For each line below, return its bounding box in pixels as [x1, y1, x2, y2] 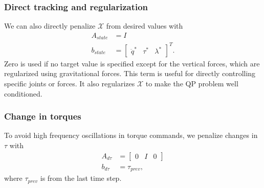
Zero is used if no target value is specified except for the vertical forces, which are [4, 58, 260, 68]
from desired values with [106, 20, 183, 31]
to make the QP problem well [145, 78, 238, 89]
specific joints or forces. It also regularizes [4, 78, 135, 89]
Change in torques [4, 110, 81, 123]
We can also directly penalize [4, 20, 96, 31]
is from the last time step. [40, 173, 122, 183]
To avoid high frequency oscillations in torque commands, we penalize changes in [4, 130, 258, 140]
